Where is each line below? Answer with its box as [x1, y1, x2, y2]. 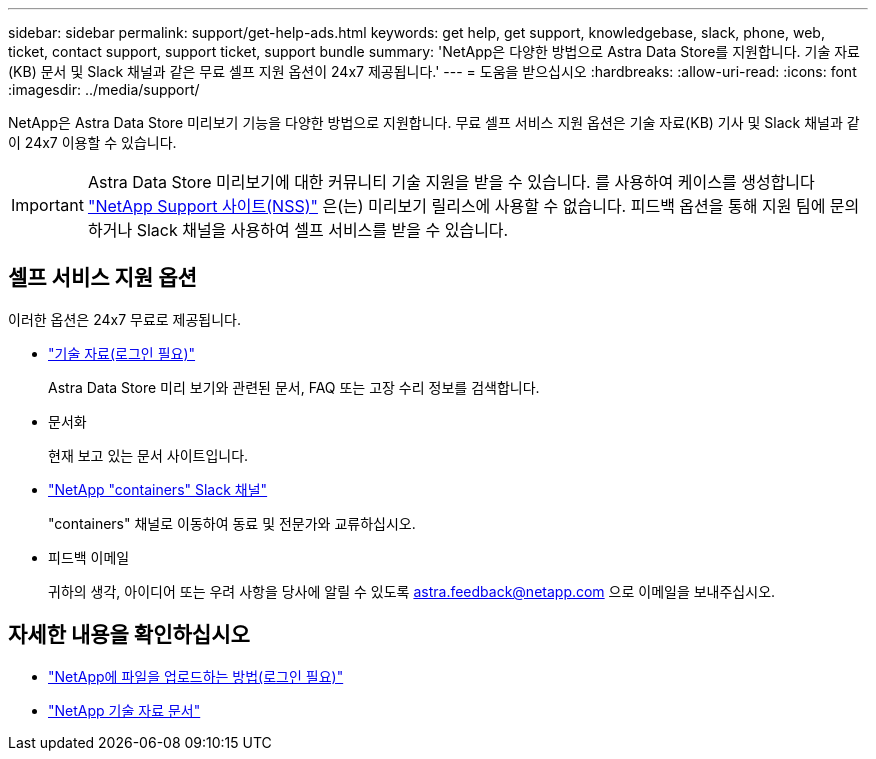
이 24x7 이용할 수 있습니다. [8, 134, 177, 151]
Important [11, 195, 84, 215]
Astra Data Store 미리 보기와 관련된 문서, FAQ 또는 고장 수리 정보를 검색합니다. [48, 378, 540, 396]
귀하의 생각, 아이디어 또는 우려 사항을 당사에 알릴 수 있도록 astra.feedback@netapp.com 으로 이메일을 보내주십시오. [48, 582, 776, 600]
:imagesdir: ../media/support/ [8, 81, 200, 98]
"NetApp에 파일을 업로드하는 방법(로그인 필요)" [48, 667, 344, 685]
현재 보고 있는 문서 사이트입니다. [48, 446, 249, 464]
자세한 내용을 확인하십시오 [8, 622, 250, 648]
